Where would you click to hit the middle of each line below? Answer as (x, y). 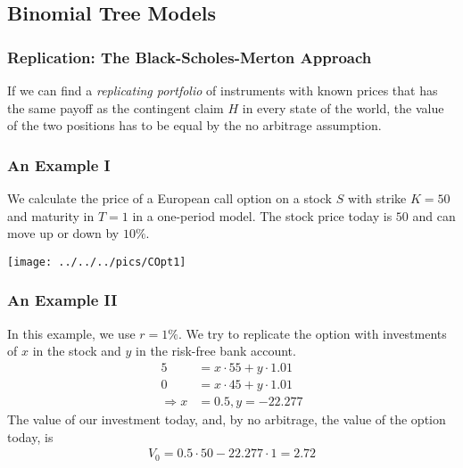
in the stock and (77, 351)
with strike (377, 198)
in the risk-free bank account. (216, 351)
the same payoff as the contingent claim (116, 107)
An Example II (62, 300)
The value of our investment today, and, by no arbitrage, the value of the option (227, 419)
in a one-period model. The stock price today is (262, 215)
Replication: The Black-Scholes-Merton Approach (190, 57)
